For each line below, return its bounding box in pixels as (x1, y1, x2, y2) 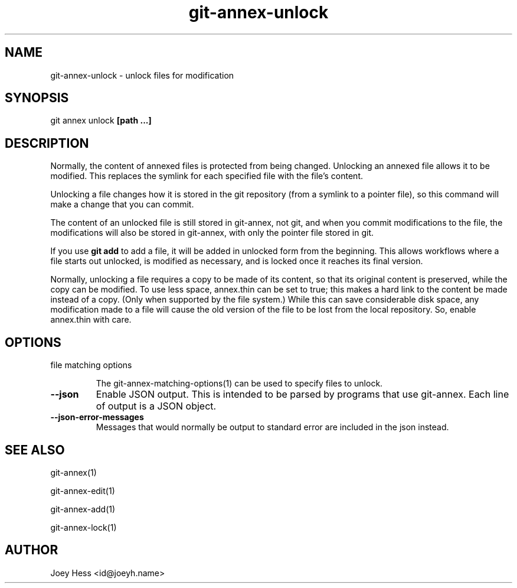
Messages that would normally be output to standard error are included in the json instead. (96, 422, 449, 433)
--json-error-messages (50, 412, 144, 423)
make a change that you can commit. (50, 199, 194, 210)
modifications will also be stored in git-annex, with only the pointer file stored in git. (50, 228, 374, 238)
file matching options (50, 360, 132, 371)
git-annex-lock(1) (50, 522, 117, 532)
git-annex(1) (50, 467, 97, 477)
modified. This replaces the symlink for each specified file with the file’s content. (50, 171, 363, 181)
